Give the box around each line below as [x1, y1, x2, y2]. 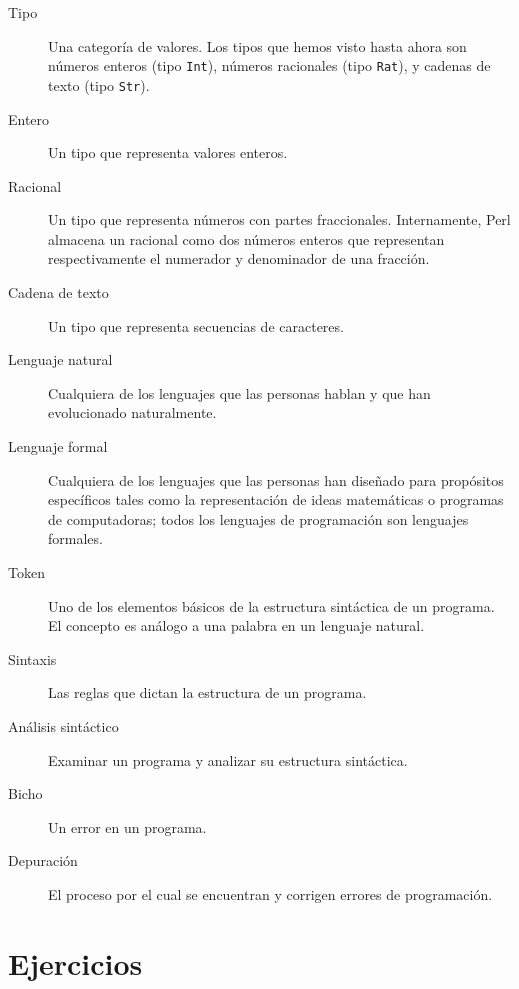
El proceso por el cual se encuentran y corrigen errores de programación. [48, 883, 493, 904]
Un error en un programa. [48, 816, 207, 837]
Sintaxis [8, 648, 57, 669]
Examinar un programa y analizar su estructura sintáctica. [48, 749, 408, 770]
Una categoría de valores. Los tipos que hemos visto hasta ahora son [48, 35, 467, 56]
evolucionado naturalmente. [48, 402, 217, 423]
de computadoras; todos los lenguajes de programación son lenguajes [48, 508, 469, 529]
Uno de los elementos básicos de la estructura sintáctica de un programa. [48, 595, 495, 616]
